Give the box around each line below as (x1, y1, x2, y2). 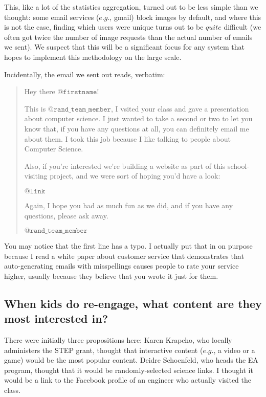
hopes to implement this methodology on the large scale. (4, 51, 182, 62)
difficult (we (224, 21, 261, 32)
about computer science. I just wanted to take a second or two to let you (24, 113, 253, 124)
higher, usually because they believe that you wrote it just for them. (4, 270, 218, 281)
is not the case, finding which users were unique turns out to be (4, 21, 204, 32)
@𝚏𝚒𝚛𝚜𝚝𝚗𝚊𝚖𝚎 (57, 89, 97, 96)
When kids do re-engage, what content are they (4, 295, 262, 311)
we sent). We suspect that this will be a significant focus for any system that (4, 41, 245, 52)
